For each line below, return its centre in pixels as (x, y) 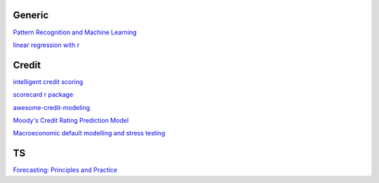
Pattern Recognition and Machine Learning (75, 32)
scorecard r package (43, 95)
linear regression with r (46, 45)
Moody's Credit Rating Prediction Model (71, 120)
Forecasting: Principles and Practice (65, 170)
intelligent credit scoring (48, 81)
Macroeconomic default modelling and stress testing (89, 133)
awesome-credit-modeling (52, 107)
